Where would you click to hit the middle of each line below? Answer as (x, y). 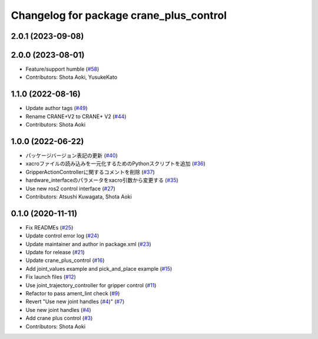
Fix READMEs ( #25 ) (49, 227)
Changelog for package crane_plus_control (119, 15)
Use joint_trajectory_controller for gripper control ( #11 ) (91, 285)
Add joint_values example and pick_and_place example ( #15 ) (99, 268)
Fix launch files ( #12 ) (51, 277)
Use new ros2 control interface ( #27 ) (71, 188)
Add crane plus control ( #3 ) (59, 318)
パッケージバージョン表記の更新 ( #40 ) (72, 155)
